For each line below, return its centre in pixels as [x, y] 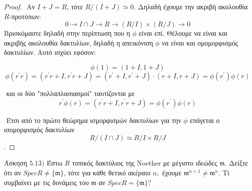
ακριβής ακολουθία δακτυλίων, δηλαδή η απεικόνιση [79, 42]
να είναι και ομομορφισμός [200, 42]
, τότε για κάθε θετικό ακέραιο [107, 172]
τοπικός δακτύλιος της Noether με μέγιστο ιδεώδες [144, 163]
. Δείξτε [236, 163]
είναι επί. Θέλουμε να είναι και [183, 33]
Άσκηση [16, 163]
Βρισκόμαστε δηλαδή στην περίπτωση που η [67, 33]
